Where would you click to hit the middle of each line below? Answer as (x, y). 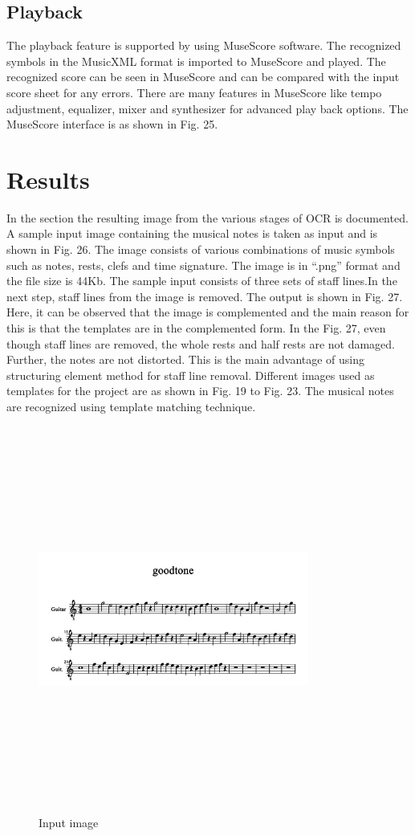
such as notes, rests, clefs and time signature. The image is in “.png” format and (203, 265)
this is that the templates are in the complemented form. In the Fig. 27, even (196, 328)
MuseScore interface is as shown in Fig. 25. (112, 124)
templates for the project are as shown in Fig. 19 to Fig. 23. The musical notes (200, 391)
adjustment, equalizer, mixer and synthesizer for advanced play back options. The (207, 108)
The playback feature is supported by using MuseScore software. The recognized (204, 45)
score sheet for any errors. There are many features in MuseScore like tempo (194, 92)
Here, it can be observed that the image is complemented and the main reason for (208, 312)
